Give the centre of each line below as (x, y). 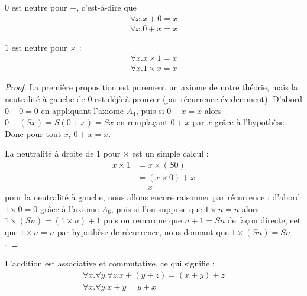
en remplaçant (142, 122)
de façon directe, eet (264, 220)
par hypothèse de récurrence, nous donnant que (143, 231)
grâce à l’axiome (70, 208)
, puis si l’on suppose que (156, 208)
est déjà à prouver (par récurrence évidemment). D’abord (199, 98)
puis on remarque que (143, 220)
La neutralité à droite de (49, 153)
